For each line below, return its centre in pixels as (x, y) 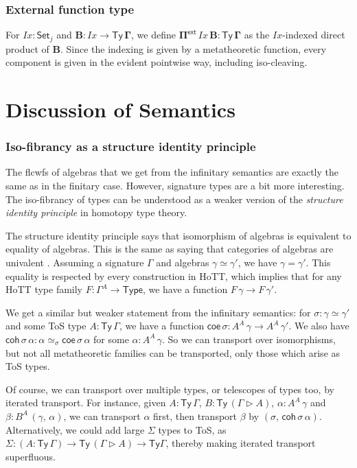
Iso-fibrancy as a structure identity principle (131, 147)
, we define (153, 35)
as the (257, 35)
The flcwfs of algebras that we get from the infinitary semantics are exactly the (172, 172)
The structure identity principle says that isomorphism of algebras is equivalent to (178, 235)
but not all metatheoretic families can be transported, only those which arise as (173, 352)
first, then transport (195, 416)
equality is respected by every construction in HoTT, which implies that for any (174, 276)
